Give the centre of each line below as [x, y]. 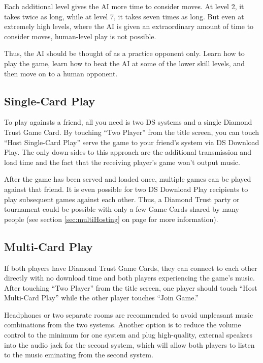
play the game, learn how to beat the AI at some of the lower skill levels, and [124, 63]
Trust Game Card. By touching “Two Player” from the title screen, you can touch [132, 132]
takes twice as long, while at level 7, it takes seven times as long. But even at [124, 16]
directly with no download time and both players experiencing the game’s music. [129, 278]
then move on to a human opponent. [61, 73]
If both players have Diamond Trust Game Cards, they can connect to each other [131, 268]
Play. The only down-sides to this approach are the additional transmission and [128, 152]
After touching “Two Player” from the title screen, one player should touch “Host [131, 287]
